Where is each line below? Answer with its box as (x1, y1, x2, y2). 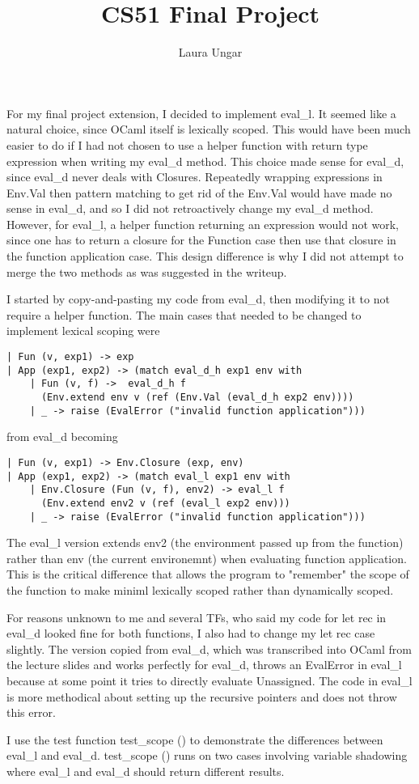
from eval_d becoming (6, 428, 118, 445)
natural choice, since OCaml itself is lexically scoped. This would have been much (6, 121, 411, 138)
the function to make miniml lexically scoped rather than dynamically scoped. (6, 581, 394, 598)
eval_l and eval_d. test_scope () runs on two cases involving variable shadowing (6, 747, 408, 764)
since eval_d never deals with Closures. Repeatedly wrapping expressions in (6, 168, 383, 185)
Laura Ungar (178, 44, 243, 61)
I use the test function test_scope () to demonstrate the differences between (6, 731, 383, 748)
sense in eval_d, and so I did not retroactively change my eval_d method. (6, 200, 374, 217)
